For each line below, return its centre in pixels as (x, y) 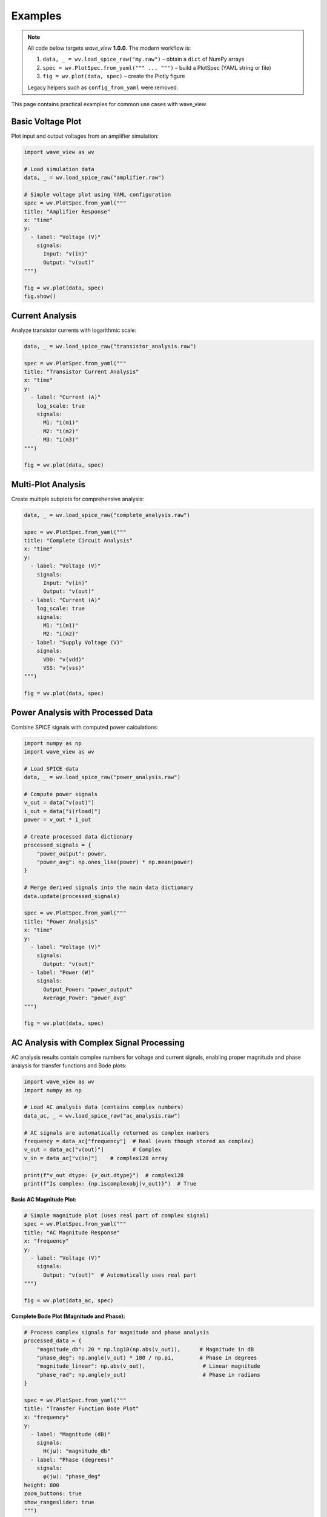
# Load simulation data (59, 169)
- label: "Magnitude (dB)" (71, 1434)
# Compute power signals (61, 794)
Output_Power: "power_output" (88, 989)
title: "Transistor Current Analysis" (81, 372)
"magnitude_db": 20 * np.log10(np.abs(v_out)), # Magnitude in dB (145, 1349)
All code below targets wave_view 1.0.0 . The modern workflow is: (109, 48)
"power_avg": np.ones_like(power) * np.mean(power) (115, 862)
